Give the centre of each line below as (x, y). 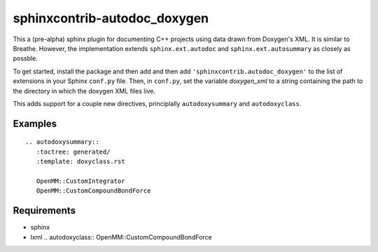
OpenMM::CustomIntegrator (80, 181)
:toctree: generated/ (73, 151)
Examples (35, 123)
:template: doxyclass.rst (80, 162)
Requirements (44, 210)
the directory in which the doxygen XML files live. (84, 91)
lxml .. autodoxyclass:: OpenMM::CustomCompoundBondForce (121, 237)
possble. (25, 59)
